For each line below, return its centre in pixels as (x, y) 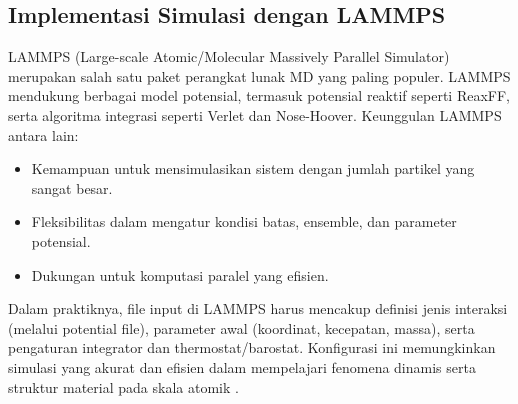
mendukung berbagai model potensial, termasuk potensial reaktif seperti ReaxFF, (259, 95)
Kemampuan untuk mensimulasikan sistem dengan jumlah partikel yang (253, 168)
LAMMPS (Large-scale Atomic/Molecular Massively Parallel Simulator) (229, 56)
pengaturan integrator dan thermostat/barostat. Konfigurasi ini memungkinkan (252, 347)
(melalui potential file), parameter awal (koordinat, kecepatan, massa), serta (241, 327)
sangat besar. (72, 187)
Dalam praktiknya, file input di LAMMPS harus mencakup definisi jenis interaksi (258, 308)
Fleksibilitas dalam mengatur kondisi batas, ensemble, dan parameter (244, 221)
